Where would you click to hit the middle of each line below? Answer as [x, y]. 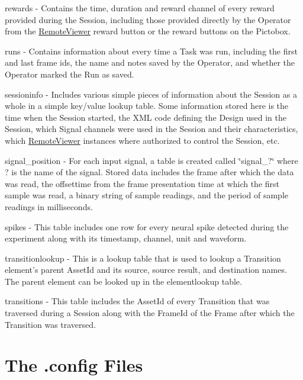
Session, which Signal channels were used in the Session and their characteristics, [151, 129]
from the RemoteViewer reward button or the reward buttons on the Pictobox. [148, 31]
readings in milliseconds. [49, 206]
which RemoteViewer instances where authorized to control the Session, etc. [142, 140]
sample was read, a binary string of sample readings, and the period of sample [146, 195]
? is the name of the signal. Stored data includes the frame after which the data [149, 172]
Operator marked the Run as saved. [70, 74]
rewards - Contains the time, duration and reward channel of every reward [140, 8]
